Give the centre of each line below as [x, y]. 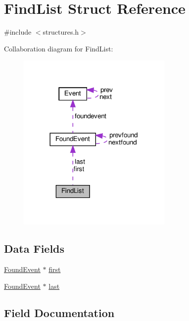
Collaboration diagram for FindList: [59, 48]
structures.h [61, 32]
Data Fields [34, 249]
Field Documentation [59, 312]
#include [18, 32]
